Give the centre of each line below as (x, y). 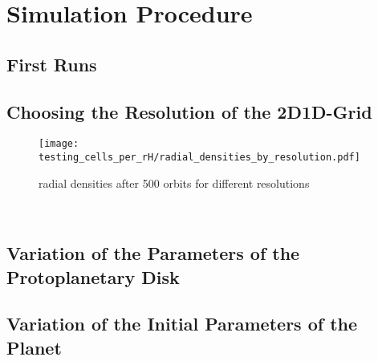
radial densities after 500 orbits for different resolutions (174, 183)
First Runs (52, 64)
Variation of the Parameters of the (153, 253)
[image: (59, 144)
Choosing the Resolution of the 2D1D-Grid (189, 111)
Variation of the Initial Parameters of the (182, 324)
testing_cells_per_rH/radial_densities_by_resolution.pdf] (199, 158)
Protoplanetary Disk (93, 276)
